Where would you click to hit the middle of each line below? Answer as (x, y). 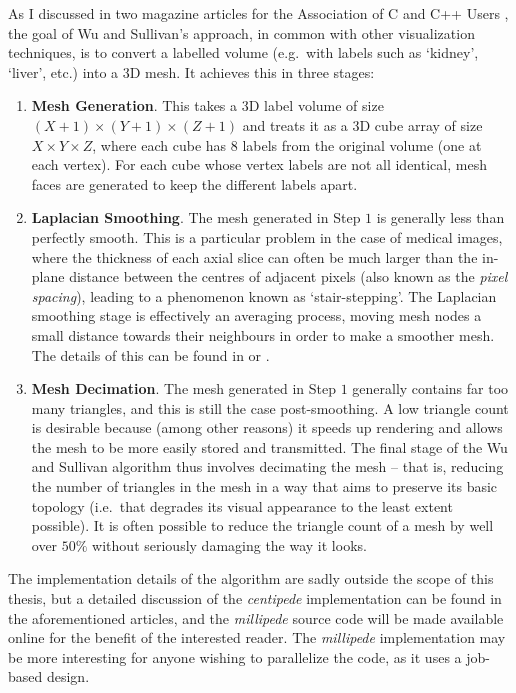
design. (68, 676)
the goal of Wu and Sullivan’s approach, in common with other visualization (241, 32)
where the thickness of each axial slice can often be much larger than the (254, 256)
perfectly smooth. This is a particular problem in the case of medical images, (267, 236)
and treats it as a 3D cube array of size (362, 124)
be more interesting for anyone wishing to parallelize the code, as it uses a (235, 656)
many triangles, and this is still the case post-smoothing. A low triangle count (270, 407)
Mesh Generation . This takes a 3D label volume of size (207, 105)
